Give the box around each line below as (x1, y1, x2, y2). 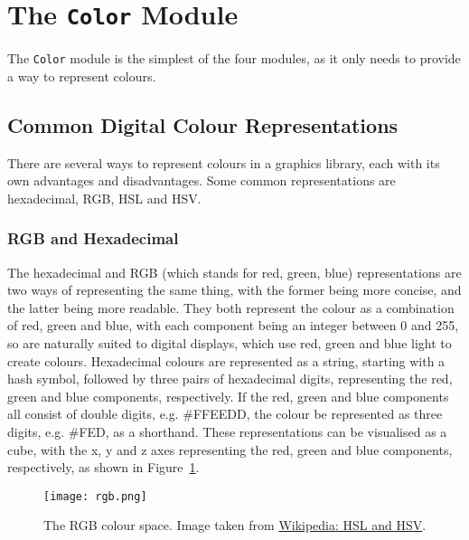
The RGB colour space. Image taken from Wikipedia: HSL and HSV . (43, 516, 427, 535)
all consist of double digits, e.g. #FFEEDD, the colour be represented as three (7, 404, 443, 423)
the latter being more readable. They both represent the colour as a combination (7, 298, 455, 317)
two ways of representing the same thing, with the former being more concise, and (7, 280, 462, 299)
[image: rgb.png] (43, 489, 147, 503)
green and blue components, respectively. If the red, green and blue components (7, 386, 449, 405)
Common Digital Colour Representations (7, 110, 399, 138)
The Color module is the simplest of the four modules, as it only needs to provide (7, 49, 461, 68)
